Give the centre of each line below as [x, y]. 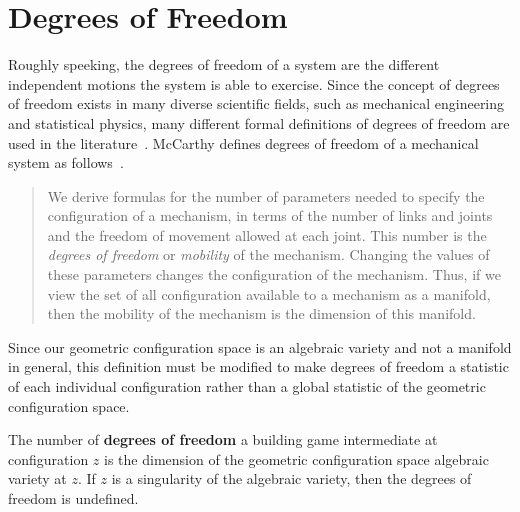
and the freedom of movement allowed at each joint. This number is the [267, 234]
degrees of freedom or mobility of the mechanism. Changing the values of [268, 254]
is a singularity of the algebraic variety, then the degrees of [291, 478]
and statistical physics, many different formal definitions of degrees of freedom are [259, 122]
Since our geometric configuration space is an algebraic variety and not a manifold [260, 346]
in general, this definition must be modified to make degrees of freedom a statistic [258, 366]
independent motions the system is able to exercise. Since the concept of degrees [254, 83]
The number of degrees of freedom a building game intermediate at [223, 439]
